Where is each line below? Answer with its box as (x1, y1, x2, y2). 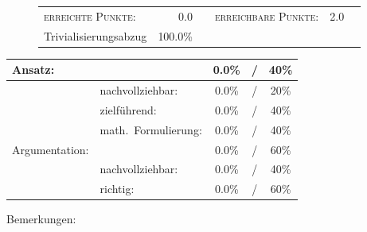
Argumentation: (12, 141, 89, 157)
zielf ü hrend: (100, 101, 157, 118)
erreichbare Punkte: (214, 7, 319, 24)
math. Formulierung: (100, 121, 202, 137)
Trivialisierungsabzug (44, 27, 147, 44)
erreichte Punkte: (44, 7, 136, 24)
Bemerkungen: (6, 211, 76, 227)
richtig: (100, 180, 135, 197)
